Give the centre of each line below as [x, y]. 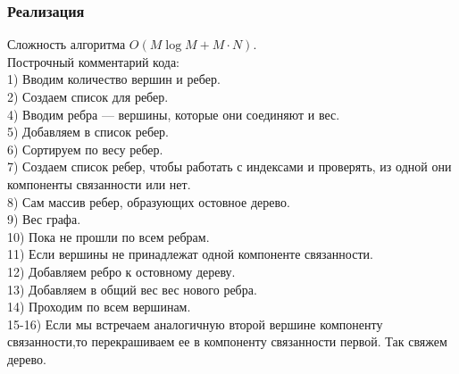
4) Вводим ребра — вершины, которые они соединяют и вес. [174, 114]
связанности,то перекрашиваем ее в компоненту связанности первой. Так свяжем [227, 341]
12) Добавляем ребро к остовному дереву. [121, 271]
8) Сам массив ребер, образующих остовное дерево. [149, 201]
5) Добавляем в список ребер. [88, 132]
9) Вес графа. [44, 219]
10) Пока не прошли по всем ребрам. [108, 236]
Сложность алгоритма [67, 44]
